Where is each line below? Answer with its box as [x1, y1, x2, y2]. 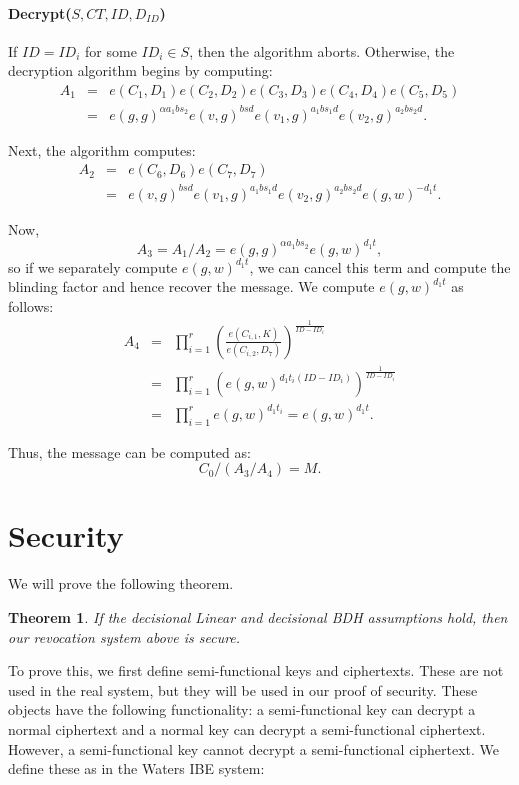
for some [85, 40, 137, 61]
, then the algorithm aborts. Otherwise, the [189, 40, 455, 61]
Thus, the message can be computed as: [8, 441, 251, 462]
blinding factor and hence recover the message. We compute [8, 276, 375, 297]
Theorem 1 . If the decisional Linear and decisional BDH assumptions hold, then [8, 607, 508, 627]
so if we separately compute [8, 256, 178, 277]
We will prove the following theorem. [8, 573, 234, 594]
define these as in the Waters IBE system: [8, 758, 265, 779]
